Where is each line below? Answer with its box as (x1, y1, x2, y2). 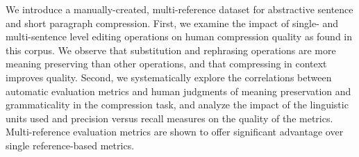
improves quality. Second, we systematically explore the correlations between (6, 69, 332, 84)
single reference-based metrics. (6, 138, 135, 152)
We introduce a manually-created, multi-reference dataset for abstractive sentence (6, 2, 353, 16)
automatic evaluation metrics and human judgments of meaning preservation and (6, 83, 351, 98)
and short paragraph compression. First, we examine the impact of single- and (6, 15, 339, 30)
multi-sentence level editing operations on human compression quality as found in (6, 29, 353, 44)
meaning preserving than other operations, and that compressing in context (6, 56, 327, 71)
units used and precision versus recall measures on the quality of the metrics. (6, 110, 333, 125)
